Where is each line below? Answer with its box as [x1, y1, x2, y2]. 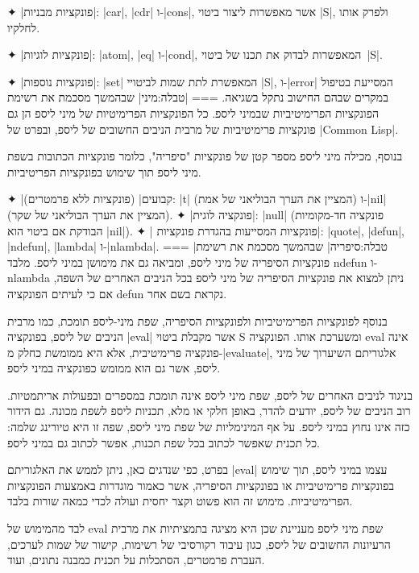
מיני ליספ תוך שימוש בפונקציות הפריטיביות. [7, 163, 201, 180]
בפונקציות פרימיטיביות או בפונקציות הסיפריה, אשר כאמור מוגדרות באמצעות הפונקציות [7, 476, 395, 493]
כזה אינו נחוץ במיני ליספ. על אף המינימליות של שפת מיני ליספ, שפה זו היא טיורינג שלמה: [7, 418, 410, 435]
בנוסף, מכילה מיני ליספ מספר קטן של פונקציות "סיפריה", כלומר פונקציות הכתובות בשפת [7, 147, 403, 164]
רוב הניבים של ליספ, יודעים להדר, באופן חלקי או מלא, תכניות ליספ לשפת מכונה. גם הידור [7, 402, 411, 419]
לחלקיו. [7, 19, 40, 35]
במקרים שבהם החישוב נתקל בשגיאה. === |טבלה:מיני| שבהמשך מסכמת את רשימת [7, 89, 388, 106]
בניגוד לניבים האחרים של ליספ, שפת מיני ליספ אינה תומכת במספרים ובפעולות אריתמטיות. [7, 386, 413, 403]
